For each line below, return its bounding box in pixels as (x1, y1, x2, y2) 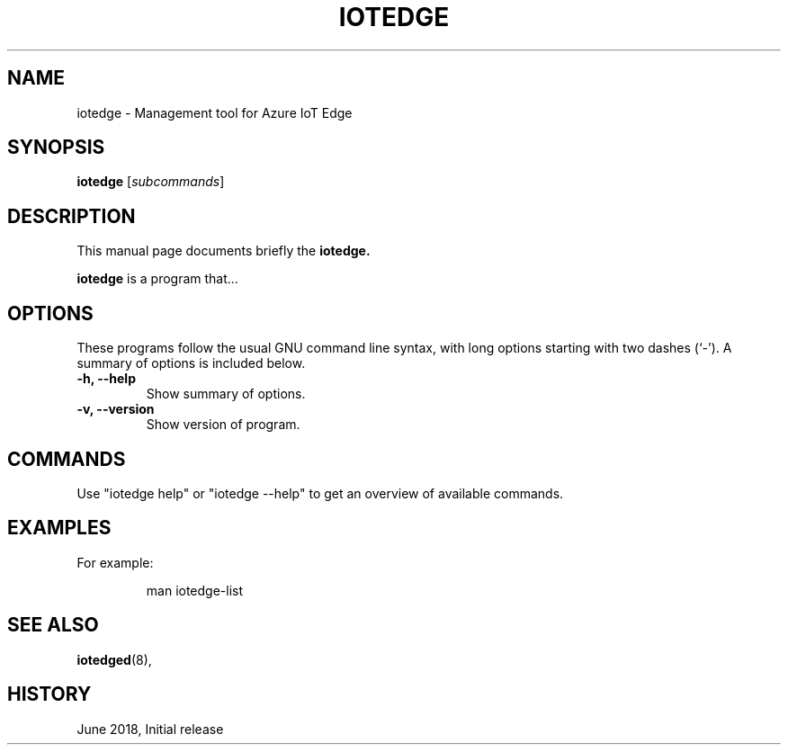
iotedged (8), (76, 651, 152, 667)
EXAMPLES (7, 516, 112, 540)
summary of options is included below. (76, 355, 306, 372)
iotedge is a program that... (76, 271, 238, 287)
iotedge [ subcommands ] (76, 174, 225, 190)
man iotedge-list (146, 582, 244, 598)
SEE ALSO (7, 613, 99, 637)
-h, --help (76, 371, 136, 387)
